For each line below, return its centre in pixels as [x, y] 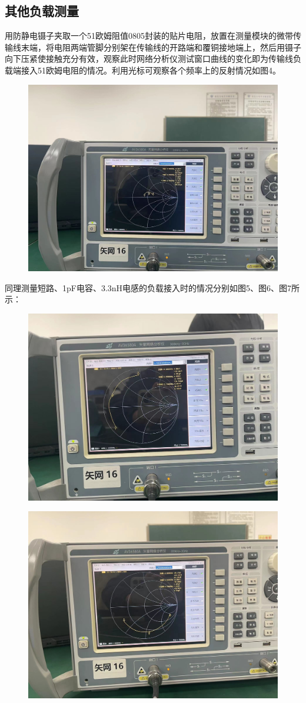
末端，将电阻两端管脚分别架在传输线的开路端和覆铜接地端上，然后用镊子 [161, 47]
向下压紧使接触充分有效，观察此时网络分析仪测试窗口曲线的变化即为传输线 [149, 59]
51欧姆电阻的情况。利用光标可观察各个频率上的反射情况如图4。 [159, 70]
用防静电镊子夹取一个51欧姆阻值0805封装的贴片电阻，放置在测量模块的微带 [149, 36]
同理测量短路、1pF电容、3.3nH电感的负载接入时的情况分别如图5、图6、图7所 [152, 287]
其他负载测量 [42, 11]
